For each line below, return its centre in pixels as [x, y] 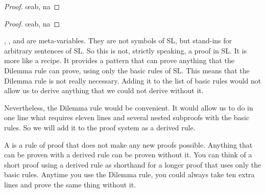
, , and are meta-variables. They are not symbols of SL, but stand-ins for [118, 40]
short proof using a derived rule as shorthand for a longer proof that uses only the [133, 164]
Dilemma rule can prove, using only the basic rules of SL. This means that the [127, 70]
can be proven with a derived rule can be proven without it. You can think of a [128, 155]
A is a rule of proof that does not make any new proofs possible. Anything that [128, 144]
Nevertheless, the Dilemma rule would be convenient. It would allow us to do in [129, 107]
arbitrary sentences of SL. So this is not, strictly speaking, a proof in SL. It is [126, 50]
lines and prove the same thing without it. [70, 184]
